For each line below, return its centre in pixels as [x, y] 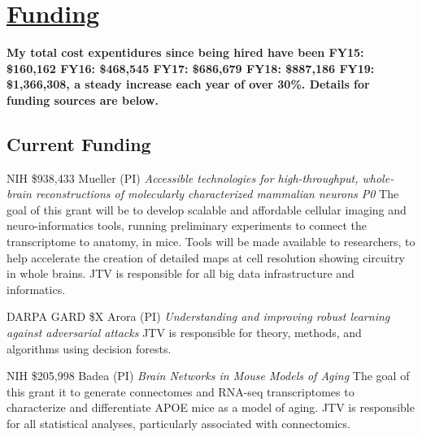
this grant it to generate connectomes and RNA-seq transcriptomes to [181, 391]
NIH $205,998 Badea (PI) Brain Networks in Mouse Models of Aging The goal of [208, 376]
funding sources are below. [83, 100]
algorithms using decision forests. [89, 348]
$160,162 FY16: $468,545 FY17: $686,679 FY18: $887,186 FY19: [191, 68]
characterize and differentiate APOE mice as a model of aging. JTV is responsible [211, 407]
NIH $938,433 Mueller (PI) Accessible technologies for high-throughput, [183, 177]
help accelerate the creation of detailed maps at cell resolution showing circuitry [206, 257]
